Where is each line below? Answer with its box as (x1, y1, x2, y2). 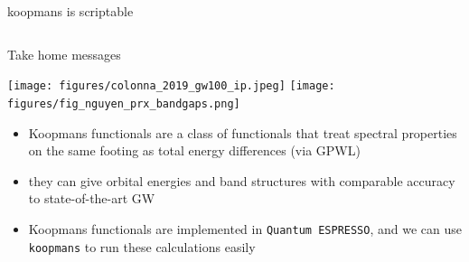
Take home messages (7, 44, 121, 63)
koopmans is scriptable (7, 2, 134, 20)
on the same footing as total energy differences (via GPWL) (28, 141, 361, 160)
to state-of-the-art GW (28, 189, 155, 208)
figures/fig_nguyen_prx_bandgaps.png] (7, 97, 240, 110)
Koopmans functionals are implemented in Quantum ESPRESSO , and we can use (28, 219, 462, 238)
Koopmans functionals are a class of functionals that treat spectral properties (28, 123, 457, 142)
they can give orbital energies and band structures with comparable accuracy (28, 171, 455, 190)
